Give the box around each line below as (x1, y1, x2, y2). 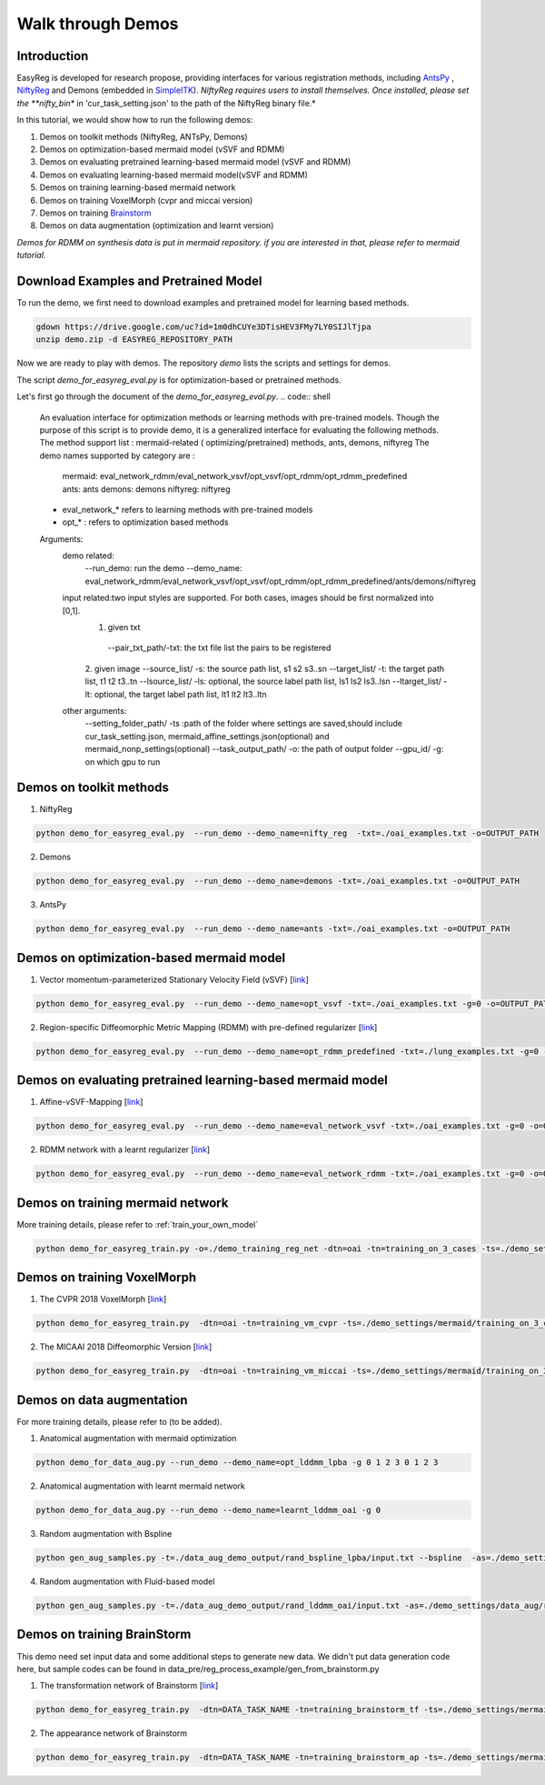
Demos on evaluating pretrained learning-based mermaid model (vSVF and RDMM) (39, 156, 352, 167)
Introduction (16, 48, 89, 64)
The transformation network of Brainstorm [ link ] (39, 1680, 219, 1691)
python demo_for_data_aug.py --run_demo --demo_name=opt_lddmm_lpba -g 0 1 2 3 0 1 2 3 (35, 1458, 439, 1468)
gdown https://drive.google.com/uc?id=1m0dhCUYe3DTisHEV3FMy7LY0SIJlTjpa (35, 322, 372, 332)
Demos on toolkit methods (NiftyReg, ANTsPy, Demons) (39, 131, 249, 142)
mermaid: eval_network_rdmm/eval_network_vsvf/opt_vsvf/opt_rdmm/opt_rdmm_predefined (62, 471, 408, 482)
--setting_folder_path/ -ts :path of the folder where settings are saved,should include (84, 718, 403, 729)
